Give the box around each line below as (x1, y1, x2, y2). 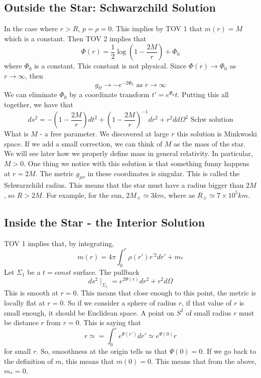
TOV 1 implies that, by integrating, (4, 238, 114, 248)
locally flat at (4, 297, 45, 308)
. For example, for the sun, (42, 189, 124, 200)
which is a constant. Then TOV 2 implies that (4, 33, 147, 43)
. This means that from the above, (151, 355, 256, 366)
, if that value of (182, 297, 232, 308)
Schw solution (190, 116, 233, 124)
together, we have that (4, 99, 73, 110)
